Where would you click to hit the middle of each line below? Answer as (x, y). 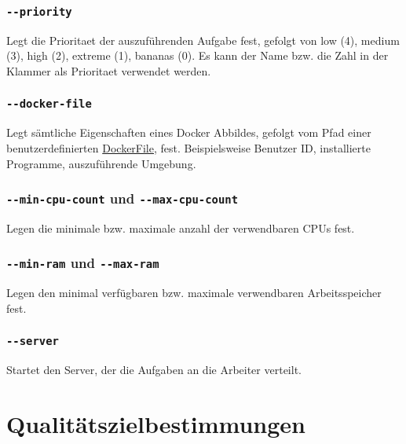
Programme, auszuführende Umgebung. (101, 163)
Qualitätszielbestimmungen (156, 424)
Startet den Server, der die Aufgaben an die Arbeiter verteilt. (154, 370)
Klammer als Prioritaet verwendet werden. (109, 70)
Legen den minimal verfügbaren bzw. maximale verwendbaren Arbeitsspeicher (194, 293)
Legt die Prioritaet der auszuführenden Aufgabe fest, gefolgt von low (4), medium (203, 40)
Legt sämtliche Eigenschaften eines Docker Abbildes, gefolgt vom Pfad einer (189, 132)
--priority (39, 11)
